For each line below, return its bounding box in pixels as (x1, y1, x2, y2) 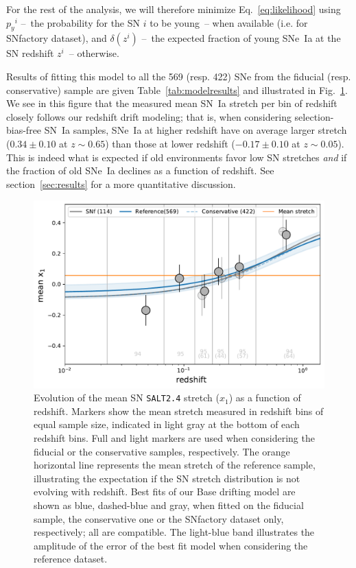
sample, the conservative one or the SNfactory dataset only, (34, 511, 284, 525)
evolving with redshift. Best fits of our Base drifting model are (34, 484, 296, 499)
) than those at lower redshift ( (105, 136, 235, 150)
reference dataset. (34, 552, 108, 566)
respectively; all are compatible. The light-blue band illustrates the (34, 525, 315, 539)
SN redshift (6, 46, 54, 60)
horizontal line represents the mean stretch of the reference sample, (34, 458, 316, 472)
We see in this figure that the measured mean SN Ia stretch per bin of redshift (6, 96, 337, 110)
